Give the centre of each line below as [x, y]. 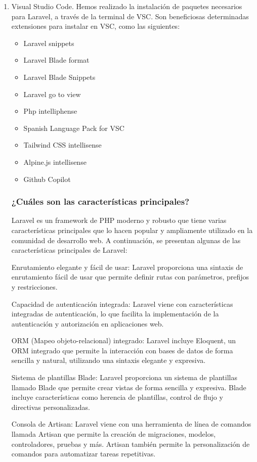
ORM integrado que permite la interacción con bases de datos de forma [122, 350]
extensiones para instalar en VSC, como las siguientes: [96, 26]
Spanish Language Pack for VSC [74, 128]
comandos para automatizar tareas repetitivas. [83, 454]
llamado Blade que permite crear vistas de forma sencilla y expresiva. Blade [129, 387]
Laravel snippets [49, 43]
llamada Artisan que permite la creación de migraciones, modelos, [114, 434]
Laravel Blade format [56, 60]
